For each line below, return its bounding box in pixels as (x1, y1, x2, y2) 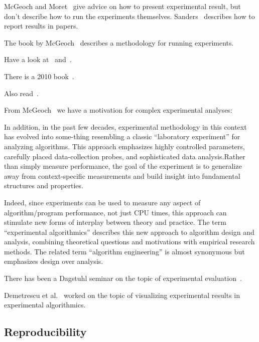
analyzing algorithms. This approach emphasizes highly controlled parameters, (4, 141, 245, 151)
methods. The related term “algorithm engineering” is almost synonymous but (4, 246, 245, 256)
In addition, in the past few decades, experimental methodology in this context (4, 121, 247, 132)
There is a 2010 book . (4, 71, 74, 81)
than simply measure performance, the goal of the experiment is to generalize (4, 161, 242, 171)
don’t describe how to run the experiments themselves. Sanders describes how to (4, 11, 255, 21)
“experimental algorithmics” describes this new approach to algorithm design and (4, 226, 254, 237)
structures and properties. (4, 180, 83, 191)
